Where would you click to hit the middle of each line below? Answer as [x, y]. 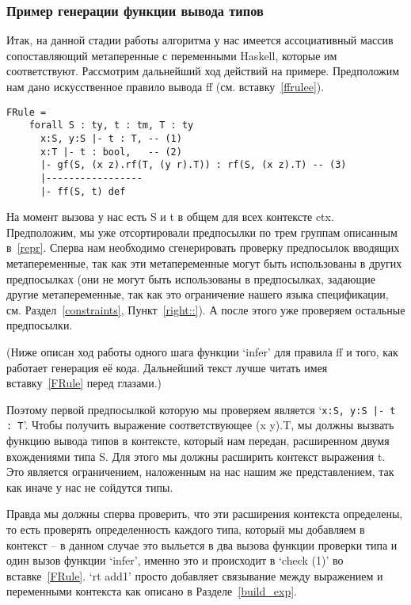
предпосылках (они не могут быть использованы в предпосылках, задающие [191, 278]
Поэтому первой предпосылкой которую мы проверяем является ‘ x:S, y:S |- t [201, 409]
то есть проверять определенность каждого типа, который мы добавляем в [186, 529]
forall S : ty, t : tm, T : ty [111, 126]
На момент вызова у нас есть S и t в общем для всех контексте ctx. [170, 217]
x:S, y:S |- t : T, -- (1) [111, 138]
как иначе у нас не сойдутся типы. [90, 487]
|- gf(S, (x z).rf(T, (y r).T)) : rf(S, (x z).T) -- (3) [193, 165]
